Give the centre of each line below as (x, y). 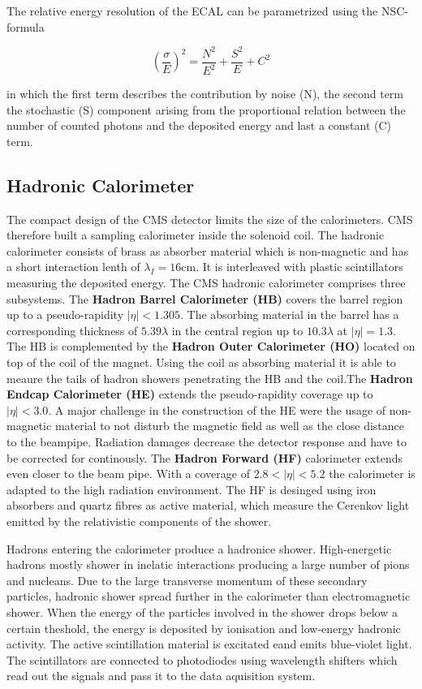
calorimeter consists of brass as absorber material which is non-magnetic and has (208, 250)
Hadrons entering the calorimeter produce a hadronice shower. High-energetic (199, 548)
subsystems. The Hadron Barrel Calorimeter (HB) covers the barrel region (205, 298)
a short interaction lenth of (73, 267)
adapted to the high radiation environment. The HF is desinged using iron (192, 489)
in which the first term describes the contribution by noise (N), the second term (205, 94)
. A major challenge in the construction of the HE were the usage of (217, 409)
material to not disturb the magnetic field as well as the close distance (230, 426)
